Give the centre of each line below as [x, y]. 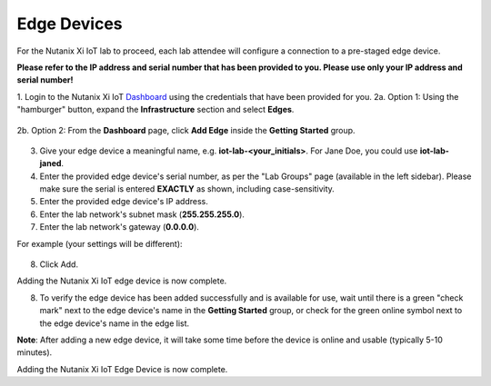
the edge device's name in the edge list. [115, 323]
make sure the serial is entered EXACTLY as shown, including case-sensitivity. [187, 189]
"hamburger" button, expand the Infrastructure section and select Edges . [155, 110]
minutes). [35, 352]
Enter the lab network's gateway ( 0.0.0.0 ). [120, 227]
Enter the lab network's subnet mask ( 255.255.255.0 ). [142, 214]
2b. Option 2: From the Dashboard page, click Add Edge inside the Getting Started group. [186, 130]
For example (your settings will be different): [100, 243]
